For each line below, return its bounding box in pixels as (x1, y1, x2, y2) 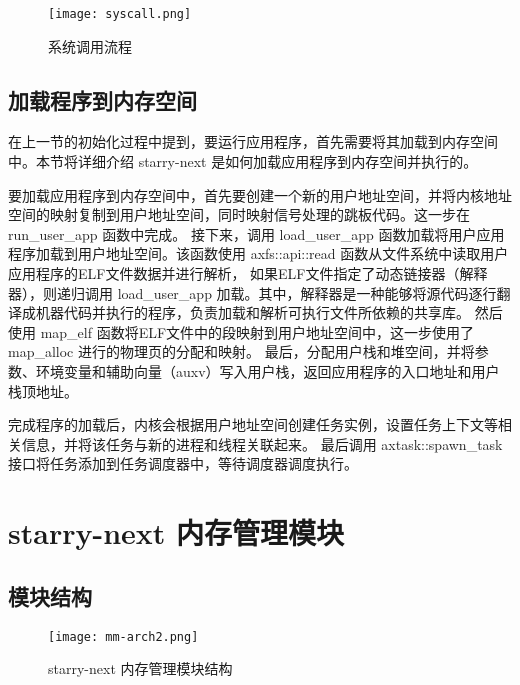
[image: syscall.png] (48, 7, 192, 21)
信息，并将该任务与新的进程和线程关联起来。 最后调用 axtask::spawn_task (21, 433, 503, 454)
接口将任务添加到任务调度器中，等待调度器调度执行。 (8, 453, 358, 474)
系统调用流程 (48, 35, 132, 56)
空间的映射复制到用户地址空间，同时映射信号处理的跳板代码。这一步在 (8, 204, 470, 225)
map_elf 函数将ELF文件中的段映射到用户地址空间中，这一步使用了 (40, 321, 475, 342)
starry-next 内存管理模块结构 (48, 658, 233, 679)
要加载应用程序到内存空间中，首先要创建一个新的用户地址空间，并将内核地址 (8, 184, 512, 205)
